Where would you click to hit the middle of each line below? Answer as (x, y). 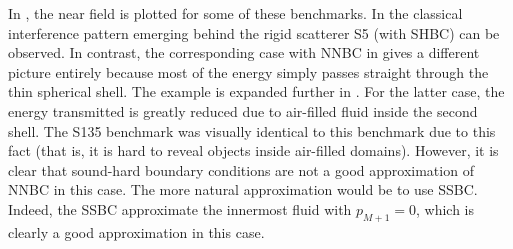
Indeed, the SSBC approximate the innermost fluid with (180, 208)
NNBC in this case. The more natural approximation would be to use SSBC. (243, 189)
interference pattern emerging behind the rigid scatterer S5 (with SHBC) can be (254, 32)
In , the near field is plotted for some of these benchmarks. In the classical (235, 13)
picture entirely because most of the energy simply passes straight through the (248, 71)
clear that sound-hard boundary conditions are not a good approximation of (241, 169)
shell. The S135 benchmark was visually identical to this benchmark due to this (252, 130)
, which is (445, 208)
